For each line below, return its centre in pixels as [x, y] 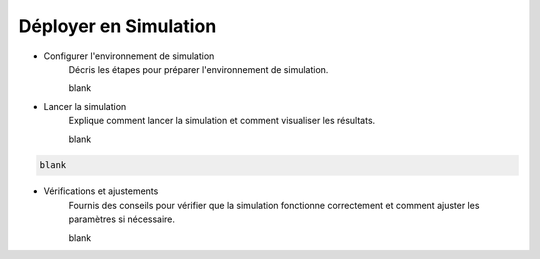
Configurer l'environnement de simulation [129, 56]
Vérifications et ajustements [101, 191]
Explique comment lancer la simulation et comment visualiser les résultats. [222, 121]
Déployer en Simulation [117, 26]
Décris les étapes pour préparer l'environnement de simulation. [198, 69]
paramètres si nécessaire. [121, 219]
